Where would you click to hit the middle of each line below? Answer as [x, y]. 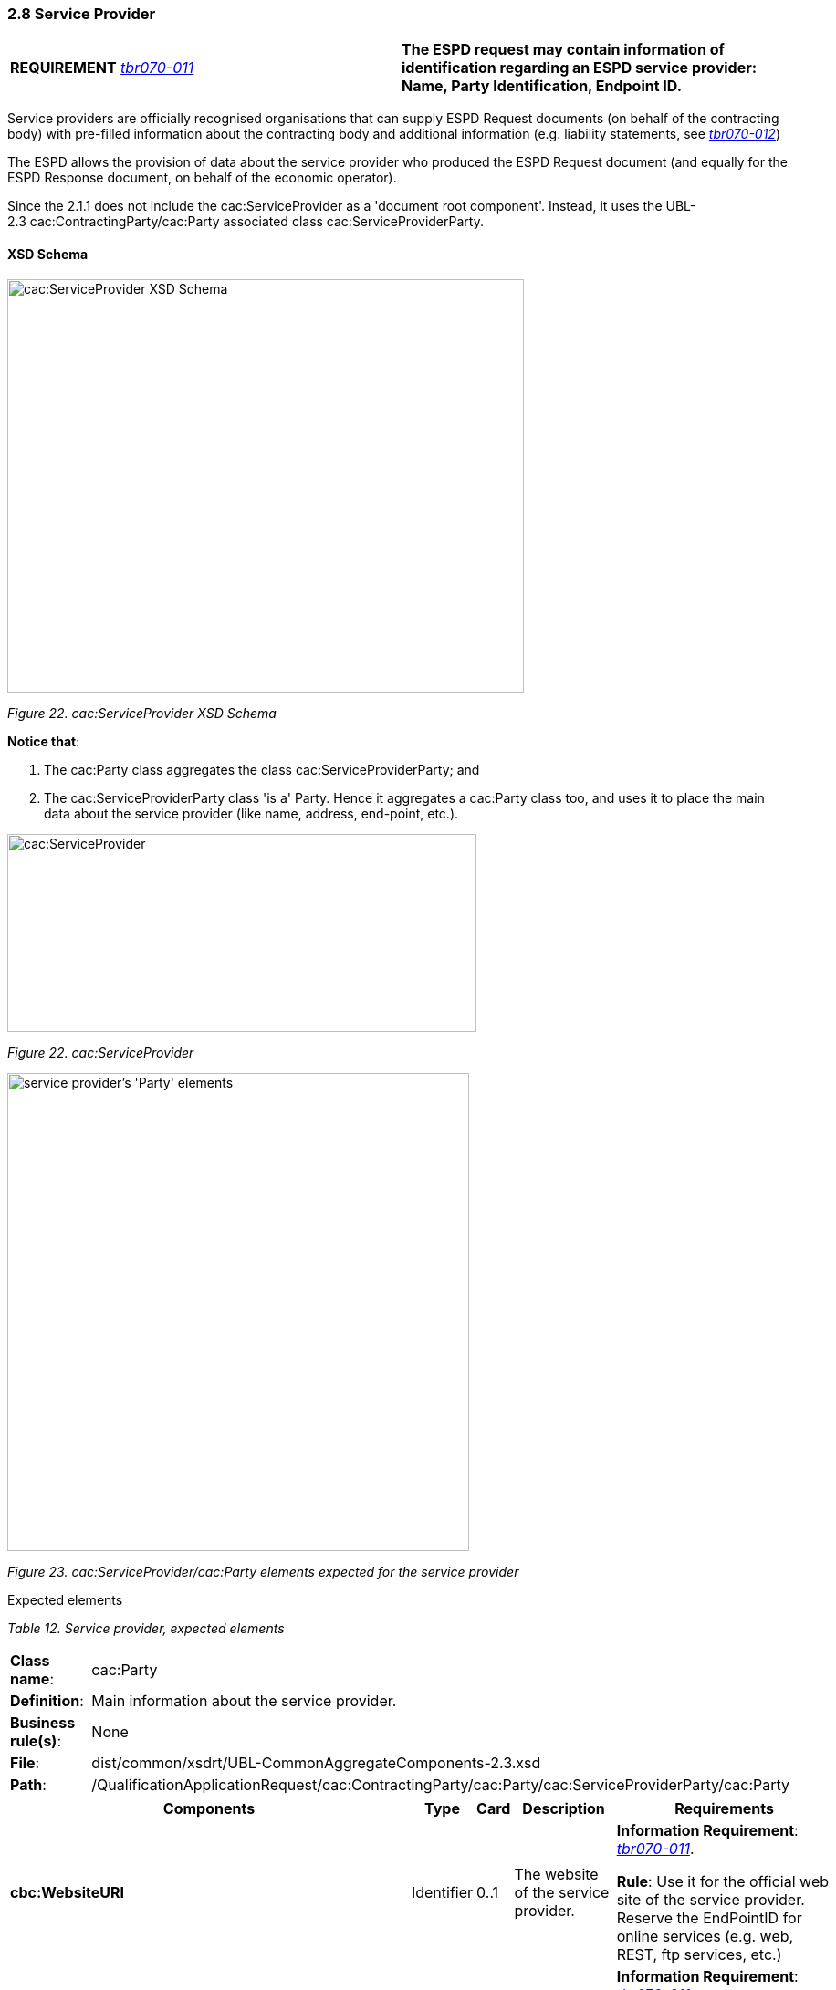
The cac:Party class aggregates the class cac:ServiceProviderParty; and [262, 769]
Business [43, 1722]
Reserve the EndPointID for [709, 1917]
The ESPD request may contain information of [563, 50]
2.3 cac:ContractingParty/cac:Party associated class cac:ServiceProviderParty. [246, 222]
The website [556, 1874]
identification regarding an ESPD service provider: [580, 68]
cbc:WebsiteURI [67, 1892]
